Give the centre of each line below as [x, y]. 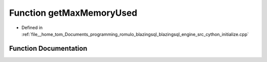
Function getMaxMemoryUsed [73, 13]
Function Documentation [48, 48]
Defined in [32, 28]
